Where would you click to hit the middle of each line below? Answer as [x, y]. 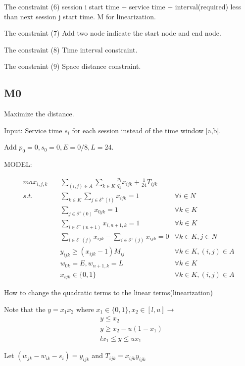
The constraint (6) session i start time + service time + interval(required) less [122, 6]
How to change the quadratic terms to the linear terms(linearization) [108, 292]
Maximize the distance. [39, 114]
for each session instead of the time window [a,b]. [147, 130]
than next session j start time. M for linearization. [80, 16]
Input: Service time [33, 130]
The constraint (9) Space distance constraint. [73, 66]
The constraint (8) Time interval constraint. [71, 49]
